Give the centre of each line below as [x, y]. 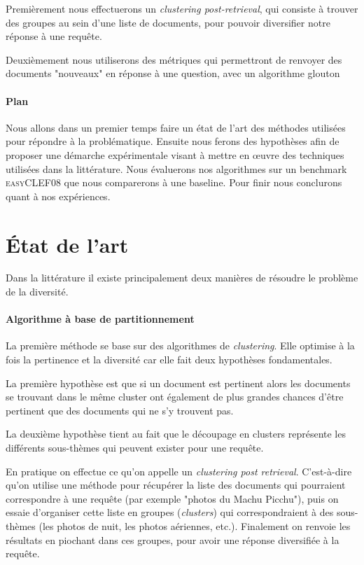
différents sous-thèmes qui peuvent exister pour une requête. [135, 447]
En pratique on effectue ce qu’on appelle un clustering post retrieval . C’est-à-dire [179, 471]
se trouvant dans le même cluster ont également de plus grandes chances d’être [175, 397]
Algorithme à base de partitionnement [100, 319]
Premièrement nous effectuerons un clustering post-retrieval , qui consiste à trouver [182, 8]
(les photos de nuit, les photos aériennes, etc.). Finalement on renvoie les [195, 525]
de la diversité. [37, 292]
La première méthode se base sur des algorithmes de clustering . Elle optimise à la [180, 346]
